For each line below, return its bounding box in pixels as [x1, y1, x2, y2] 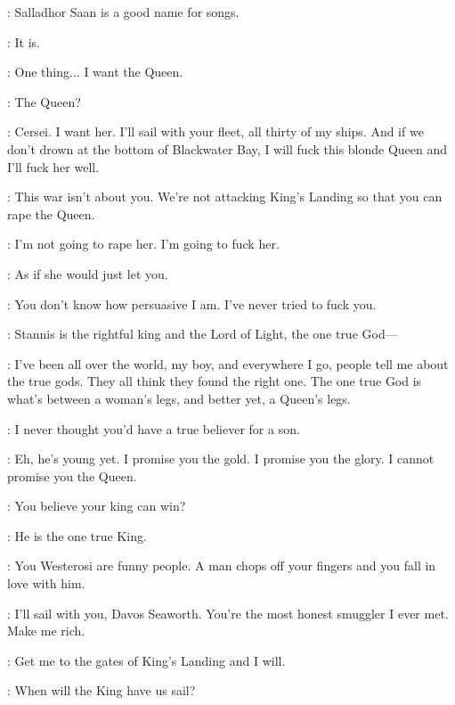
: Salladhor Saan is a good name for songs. [7, 3, 240, 20]
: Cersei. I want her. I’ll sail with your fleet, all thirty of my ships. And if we [7, 122, 424, 141]
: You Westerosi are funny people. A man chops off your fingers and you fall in [7, 556, 436, 575]
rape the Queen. [7, 204, 95, 223]
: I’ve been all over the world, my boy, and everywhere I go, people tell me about [7, 354, 449, 373]
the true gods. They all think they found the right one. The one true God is [7, 372, 422, 390]
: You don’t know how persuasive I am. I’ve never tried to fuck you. [7, 294, 377, 313]
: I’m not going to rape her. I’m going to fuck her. [7, 234, 280, 253]
